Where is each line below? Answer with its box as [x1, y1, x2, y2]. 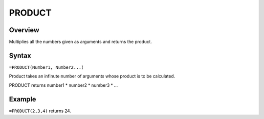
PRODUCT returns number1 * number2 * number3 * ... [9, 82, 118, 88]
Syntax [9, 51, 31, 59]
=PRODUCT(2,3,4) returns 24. [9, 108, 71, 114]
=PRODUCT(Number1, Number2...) [9, 64, 84, 70]
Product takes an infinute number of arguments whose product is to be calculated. [9, 73, 176, 79]
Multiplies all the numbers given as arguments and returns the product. [9, 39, 152, 45]
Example [9, 95, 36, 103]
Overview [9, 26, 40, 34]
